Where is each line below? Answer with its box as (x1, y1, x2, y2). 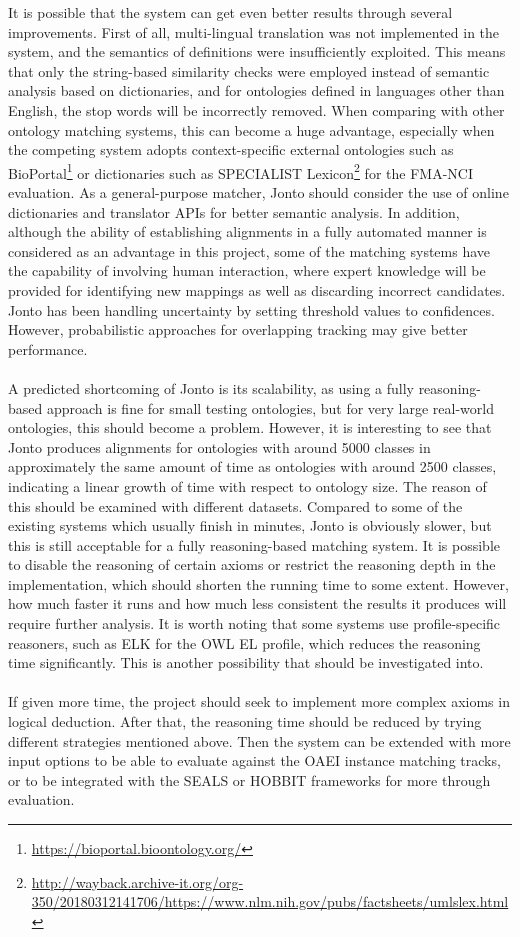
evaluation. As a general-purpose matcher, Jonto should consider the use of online (8, 182, 509, 202)
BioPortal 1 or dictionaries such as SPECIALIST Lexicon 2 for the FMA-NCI (8, 159, 473, 183)
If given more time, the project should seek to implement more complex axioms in (8, 691, 510, 712)
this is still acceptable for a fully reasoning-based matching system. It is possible (8, 534, 500, 555)
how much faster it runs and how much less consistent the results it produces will (8, 593, 507, 614)
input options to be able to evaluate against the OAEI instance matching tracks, (8, 750, 501, 771)
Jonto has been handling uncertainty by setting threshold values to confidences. (8, 299, 495, 320)
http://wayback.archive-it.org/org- (31, 871, 244, 892)
